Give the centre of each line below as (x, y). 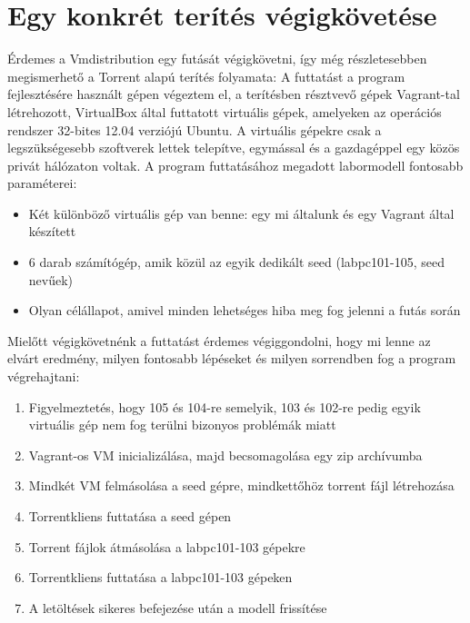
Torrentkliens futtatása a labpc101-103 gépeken (160, 577)
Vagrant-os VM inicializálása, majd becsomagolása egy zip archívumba (225, 455)
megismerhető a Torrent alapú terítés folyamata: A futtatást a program (206, 76)
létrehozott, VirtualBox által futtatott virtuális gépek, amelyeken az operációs (225, 111)
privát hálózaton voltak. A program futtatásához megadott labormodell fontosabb (235, 165)
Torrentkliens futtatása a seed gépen (130, 516)
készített (52, 231)
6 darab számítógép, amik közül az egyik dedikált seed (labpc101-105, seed (236, 262)
